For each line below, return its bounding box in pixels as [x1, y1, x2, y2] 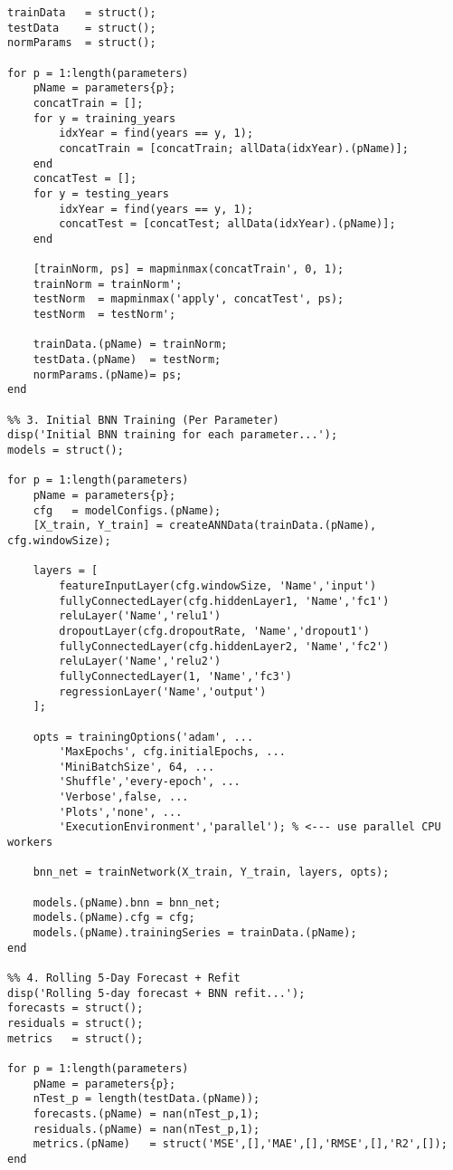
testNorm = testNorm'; [33, 308, 176, 321]
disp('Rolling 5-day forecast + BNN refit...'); [7, 986, 306, 1000]
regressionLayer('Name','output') [59, 685, 267, 698]
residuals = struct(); [7, 1016, 144, 1030]
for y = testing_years [33, 187, 169, 200]
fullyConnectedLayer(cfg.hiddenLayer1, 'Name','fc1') [59, 594, 390, 608]
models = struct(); [7, 444, 124, 457]
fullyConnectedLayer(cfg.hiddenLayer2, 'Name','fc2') [59, 639, 390, 653]
